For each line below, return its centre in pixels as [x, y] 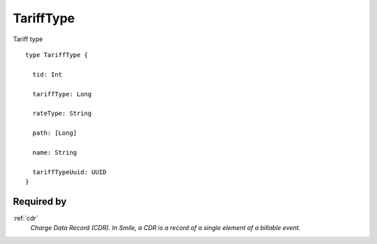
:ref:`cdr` [25, 218]
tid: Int [47, 74]
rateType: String [62, 114]
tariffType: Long [62, 94]
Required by [40, 201]
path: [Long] [55, 133]
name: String [55, 152]
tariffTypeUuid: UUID [69, 172]
